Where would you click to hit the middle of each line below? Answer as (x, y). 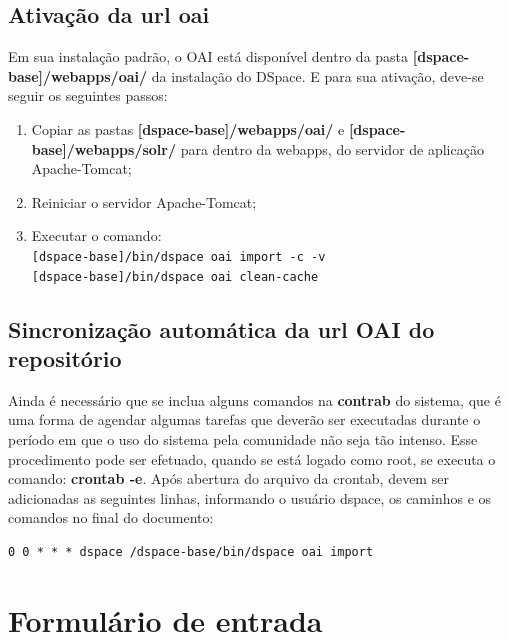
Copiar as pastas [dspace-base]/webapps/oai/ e (188, 128)
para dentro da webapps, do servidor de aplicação (332, 148)
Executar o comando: (96, 235)
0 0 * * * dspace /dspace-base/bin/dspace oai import (191, 552)
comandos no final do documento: (111, 517)
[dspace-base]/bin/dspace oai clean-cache (175, 276)
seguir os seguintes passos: (88, 95)
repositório (65, 358)
